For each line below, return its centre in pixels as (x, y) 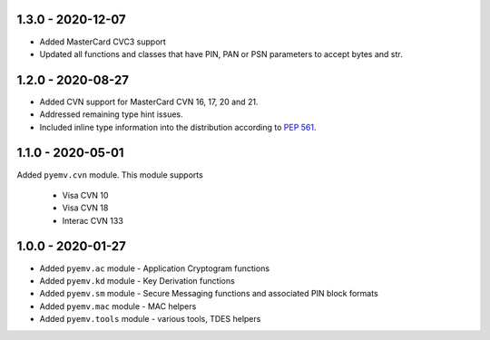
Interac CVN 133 (93, 220)
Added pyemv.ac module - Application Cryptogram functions (155, 268)
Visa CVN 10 (85, 195)
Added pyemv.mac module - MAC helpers (118, 306)
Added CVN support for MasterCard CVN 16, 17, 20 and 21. (149, 102)
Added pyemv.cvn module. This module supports (110, 175)
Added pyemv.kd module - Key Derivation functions (137, 280)
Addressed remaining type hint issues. (111, 114)
